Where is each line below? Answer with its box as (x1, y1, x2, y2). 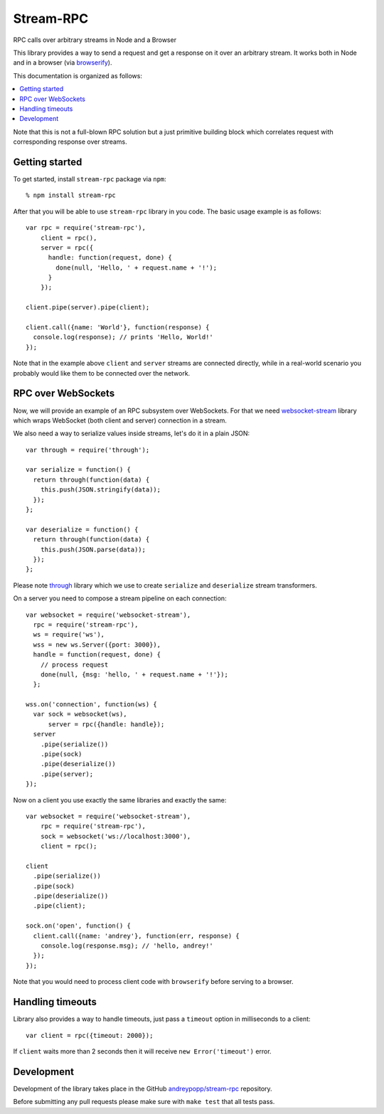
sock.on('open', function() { (26, 922, 132, 930)
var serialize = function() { (26, 466, 132, 474)
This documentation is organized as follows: (13, 71, 142, 80)
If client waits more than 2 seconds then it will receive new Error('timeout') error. (13, 1046, 272, 1056)
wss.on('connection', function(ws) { (26, 701, 158, 709)
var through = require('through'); (26, 445, 150, 454)
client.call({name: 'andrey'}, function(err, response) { (33, 932, 240, 940)
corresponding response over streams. (13, 137, 127, 146)
